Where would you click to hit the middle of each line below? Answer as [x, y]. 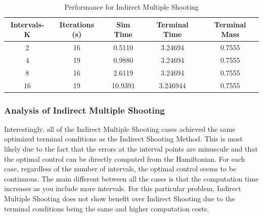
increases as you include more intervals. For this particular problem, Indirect [123, 188]
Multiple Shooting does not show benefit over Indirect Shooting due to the [120, 198]
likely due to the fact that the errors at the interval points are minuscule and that [131, 149]
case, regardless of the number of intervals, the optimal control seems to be [120, 169]
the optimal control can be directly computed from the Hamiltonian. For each [125, 158]
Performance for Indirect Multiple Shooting [131, 7]
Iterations [77, 24]
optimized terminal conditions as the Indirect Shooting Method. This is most [123, 139]
